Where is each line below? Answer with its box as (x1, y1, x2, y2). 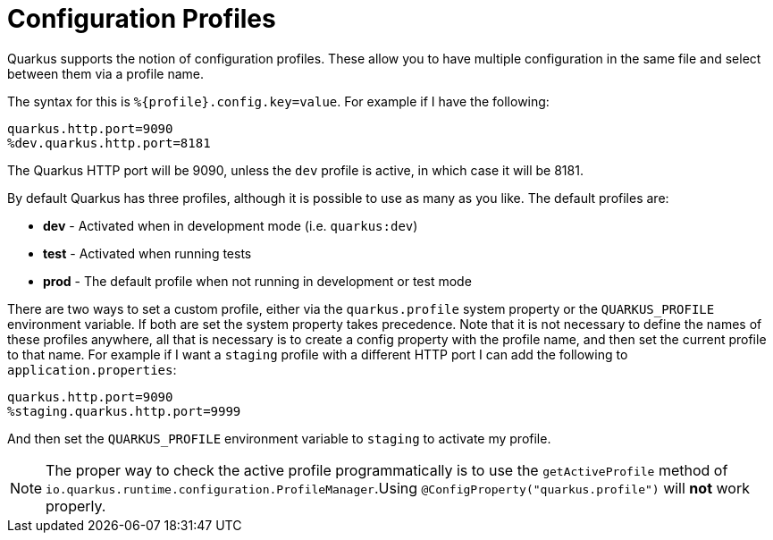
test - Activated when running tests (43, 245, 252, 261)
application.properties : (7, 361, 177, 377)
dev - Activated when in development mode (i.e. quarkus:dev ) (43, 217, 418, 233)
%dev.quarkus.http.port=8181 (7, 135, 211, 150)
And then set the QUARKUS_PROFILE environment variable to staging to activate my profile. (7, 430, 551, 446)
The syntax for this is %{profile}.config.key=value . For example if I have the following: (7, 93, 550, 109)
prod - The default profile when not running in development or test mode (43, 273, 472, 289)
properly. (46, 496, 106, 515)
